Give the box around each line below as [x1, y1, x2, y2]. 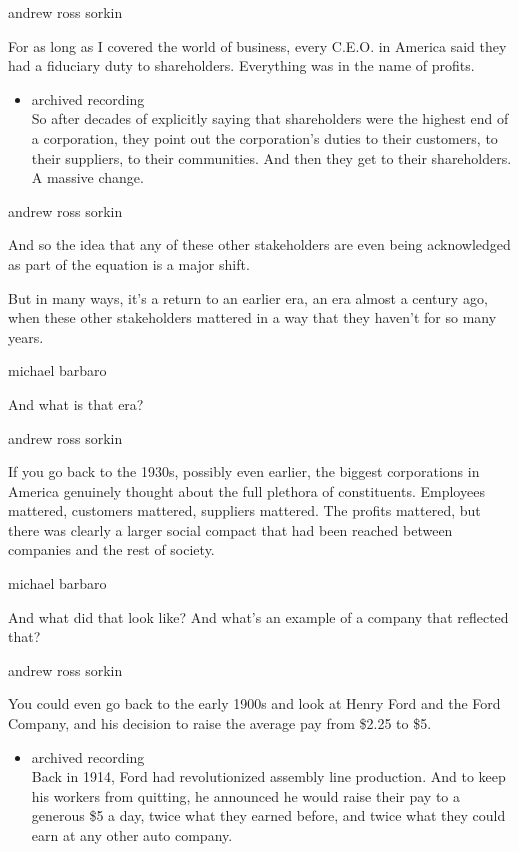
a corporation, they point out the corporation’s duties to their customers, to [31, 127, 498, 148]
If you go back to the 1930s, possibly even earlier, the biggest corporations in [8, 461, 480, 482]
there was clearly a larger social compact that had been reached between [8, 519, 453, 540]
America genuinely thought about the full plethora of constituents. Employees [8, 480, 485, 501]
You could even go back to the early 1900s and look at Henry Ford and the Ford [8, 693, 501, 714]
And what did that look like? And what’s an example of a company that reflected [8, 606, 509, 627]
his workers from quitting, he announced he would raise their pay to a [31, 785, 461, 806]
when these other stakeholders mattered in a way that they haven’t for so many [8, 307, 497, 328]
